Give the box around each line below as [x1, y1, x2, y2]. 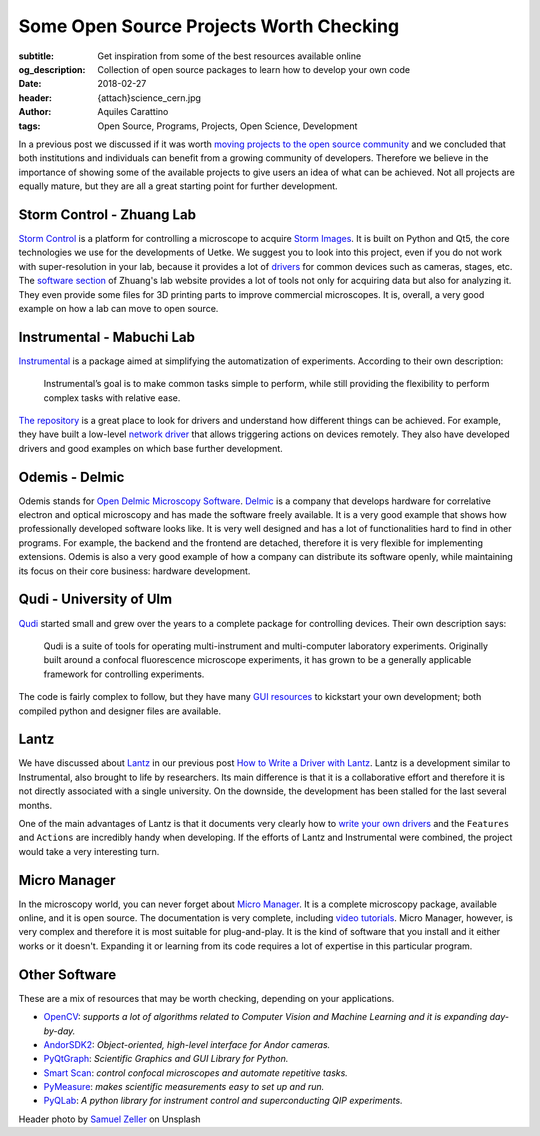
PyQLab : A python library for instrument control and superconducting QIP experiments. [43, 1095, 404, 1107]
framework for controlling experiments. [43, 668, 205, 680]
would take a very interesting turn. [18, 845, 160, 857]
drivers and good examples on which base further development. [18, 442, 284, 454]
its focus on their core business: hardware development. [18, 565, 251, 577]
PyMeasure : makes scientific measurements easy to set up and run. [43, 1081, 325, 1093]
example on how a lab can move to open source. [18, 302, 219, 314]
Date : [18, 78, 42, 90]
